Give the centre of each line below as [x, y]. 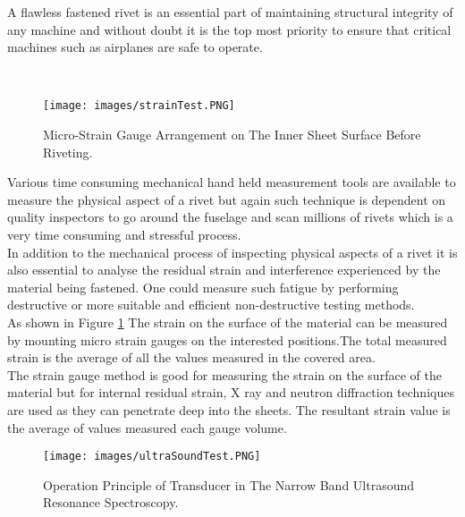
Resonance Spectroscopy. [111, 502]
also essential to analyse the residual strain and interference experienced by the [224, 270]
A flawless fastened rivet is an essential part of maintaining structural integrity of [230, 12]
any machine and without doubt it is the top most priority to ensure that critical [229, 29]
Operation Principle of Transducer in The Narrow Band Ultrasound [229, 484]
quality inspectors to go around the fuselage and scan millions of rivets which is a [230, 217]
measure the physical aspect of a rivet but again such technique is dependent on [227, 199]
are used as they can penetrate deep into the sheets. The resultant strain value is [229, 409]
